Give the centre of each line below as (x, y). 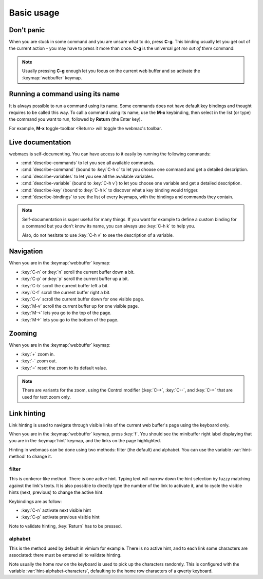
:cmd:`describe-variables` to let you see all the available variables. (88, 176)
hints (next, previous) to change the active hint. (56, 492)
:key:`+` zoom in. (38, 354)
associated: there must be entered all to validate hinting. (65, 555)
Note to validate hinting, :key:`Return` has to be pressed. (66, 526)
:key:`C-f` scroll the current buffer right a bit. (66, 292)
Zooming (23, 334)
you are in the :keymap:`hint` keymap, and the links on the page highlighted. (85, 441)
